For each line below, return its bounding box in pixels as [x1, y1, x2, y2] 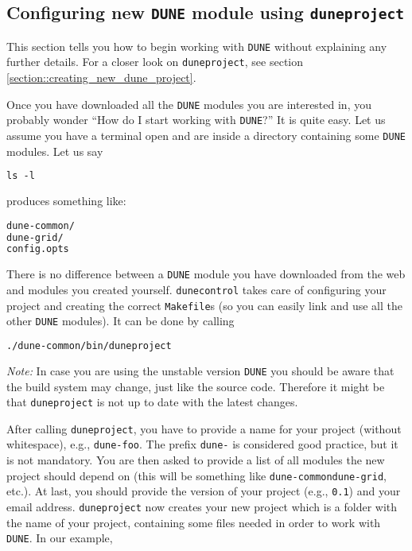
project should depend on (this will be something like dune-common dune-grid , [6, 467, 387, 483]
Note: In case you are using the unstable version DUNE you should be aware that [6, 362, 395, 378]
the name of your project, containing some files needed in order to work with [6, 514, 381, 530]
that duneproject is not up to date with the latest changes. [6, 394, 298, 410]
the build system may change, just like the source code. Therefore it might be [6, 378, 385, 394]
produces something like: [6, 192, 126, 209]
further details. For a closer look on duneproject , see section [6, 53, 304, 70]
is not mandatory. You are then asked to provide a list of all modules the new [6, 452, 385, 468]
